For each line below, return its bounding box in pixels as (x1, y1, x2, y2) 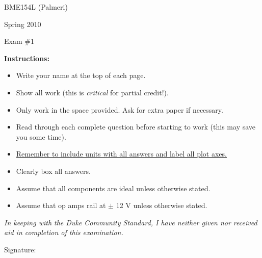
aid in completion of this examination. (4, 227, 123, 238)
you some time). (16, 131, 66, 142)
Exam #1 (4, 36, 34, 46)
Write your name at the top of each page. (16, 70, 146, 81)
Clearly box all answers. (16, 165, 91, 176)
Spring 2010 (4, 18, 41, 29)
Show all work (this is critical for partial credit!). (16, 87, 169, 97)
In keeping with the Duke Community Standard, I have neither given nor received (4, 217, 257, 227)
